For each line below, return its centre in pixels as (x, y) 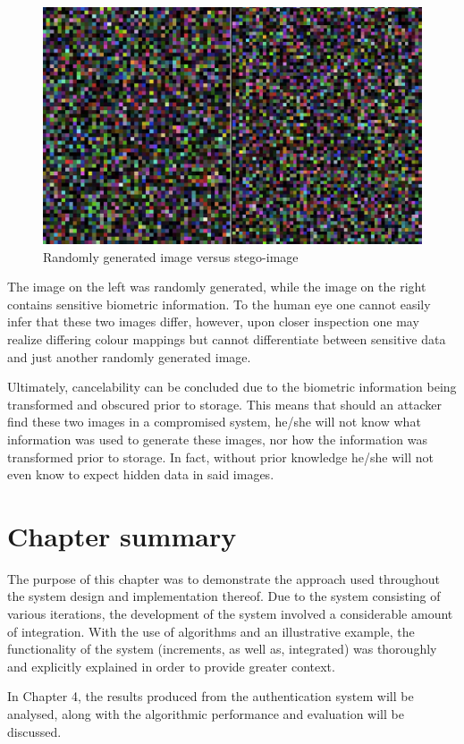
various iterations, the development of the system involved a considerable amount (230, 614)
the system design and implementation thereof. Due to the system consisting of (224, 596)
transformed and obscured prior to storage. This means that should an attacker (225, 404)
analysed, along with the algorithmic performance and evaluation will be (206, 714)
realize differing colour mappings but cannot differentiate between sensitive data (227, 338)
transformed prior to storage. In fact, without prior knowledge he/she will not (220, 457)
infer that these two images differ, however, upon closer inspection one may (213, 321)
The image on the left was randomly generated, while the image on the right (217, 287)
